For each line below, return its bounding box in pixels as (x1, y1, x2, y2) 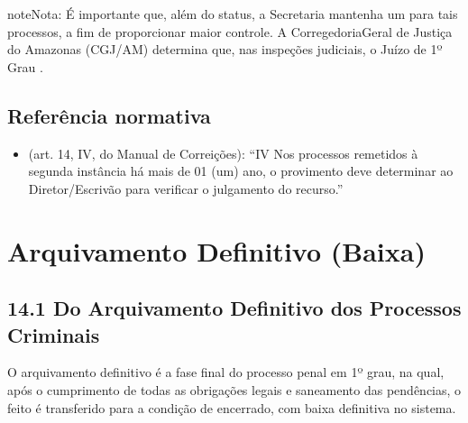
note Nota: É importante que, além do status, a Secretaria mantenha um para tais (7, 5, 458, 23)
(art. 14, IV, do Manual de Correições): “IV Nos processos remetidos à (28, 143, 418, 162)
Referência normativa (7, 101, 211, 129)
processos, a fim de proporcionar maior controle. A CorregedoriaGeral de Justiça (7, 22, 453, 41)
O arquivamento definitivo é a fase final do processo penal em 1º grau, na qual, (7, 363, 445, 382)
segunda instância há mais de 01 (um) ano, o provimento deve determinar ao (28, 161, 454, 180)
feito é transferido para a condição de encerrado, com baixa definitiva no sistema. (7, 398, 456, 417)
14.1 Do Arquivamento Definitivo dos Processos (7, 294, 462, 322)
